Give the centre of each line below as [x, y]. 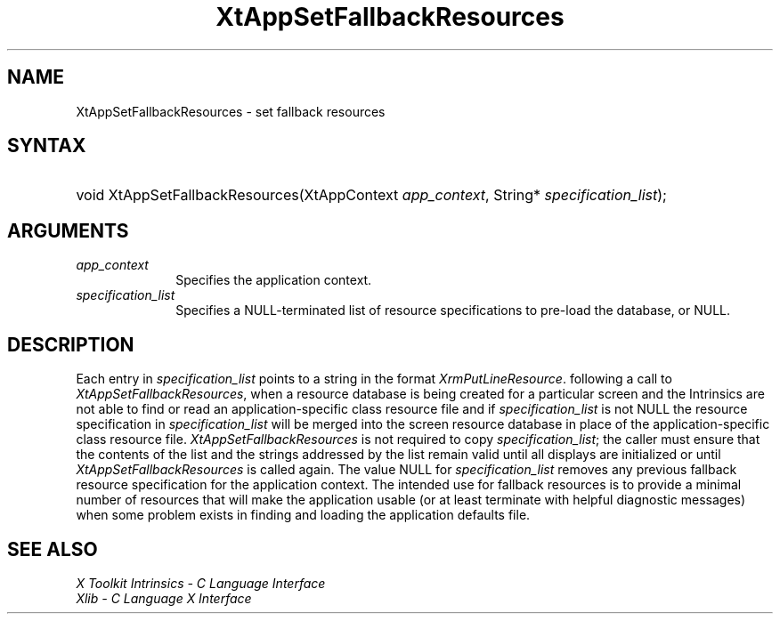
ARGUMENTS [68, 230]
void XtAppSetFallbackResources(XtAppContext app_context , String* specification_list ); [371, 195]
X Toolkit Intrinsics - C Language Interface [201, 583]
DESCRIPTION [71, 344]
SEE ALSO [53, 549]
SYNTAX [47, 146]
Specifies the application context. [274, 280]
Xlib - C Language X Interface [164, 598]
